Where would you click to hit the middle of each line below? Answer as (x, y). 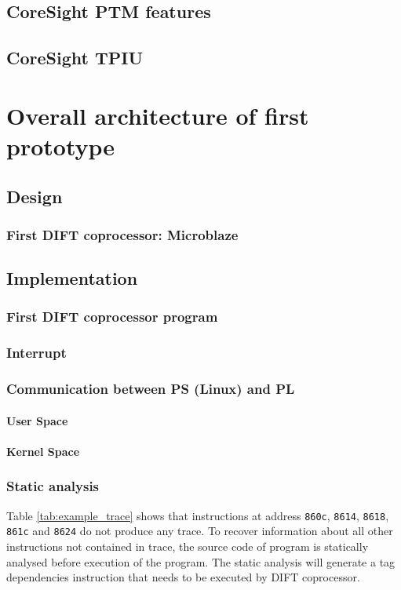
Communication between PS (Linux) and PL (151, 389)
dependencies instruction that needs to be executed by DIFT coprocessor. (183, 577)
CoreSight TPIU (75, 58)
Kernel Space (43, 451)
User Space (37, 420)
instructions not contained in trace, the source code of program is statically (188, 546)
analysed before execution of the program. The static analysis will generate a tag (201, 561)
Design (35, 196)
